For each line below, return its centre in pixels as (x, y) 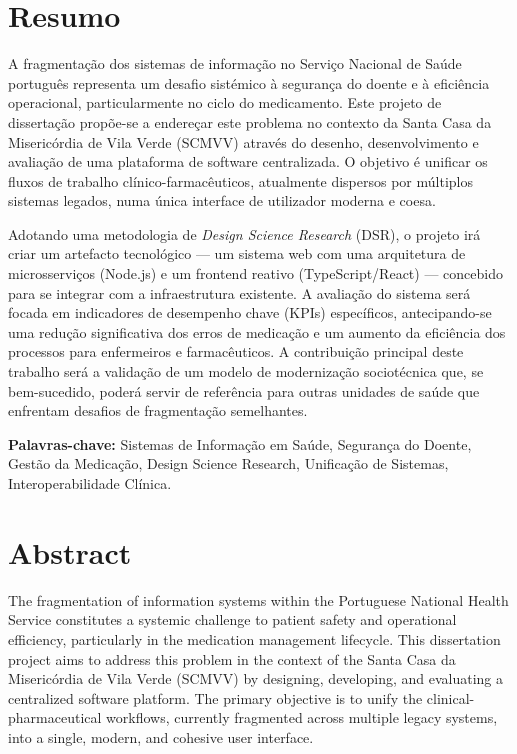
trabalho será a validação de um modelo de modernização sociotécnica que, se (246, 371)
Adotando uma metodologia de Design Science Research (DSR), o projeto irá (244, 233)
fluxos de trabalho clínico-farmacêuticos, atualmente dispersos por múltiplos (240, 180)
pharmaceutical (55, 717)
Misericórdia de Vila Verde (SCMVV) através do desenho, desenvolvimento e (243, 141)
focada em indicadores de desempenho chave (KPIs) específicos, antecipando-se (250, 312)
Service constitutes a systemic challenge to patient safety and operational (232, 619)
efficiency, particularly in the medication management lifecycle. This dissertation (254, 638)
